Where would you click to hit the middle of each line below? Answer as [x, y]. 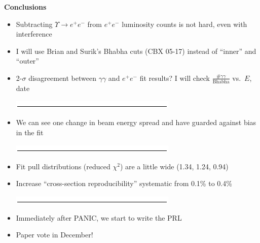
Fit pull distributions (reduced [63, 166]
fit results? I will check [175, 78]
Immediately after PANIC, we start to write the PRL [99, 217]
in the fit [30, 132]
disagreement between [62, 78]
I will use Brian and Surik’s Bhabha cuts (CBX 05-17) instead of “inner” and [136, 51]
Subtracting [34, 24]
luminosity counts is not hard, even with [184, 24]
